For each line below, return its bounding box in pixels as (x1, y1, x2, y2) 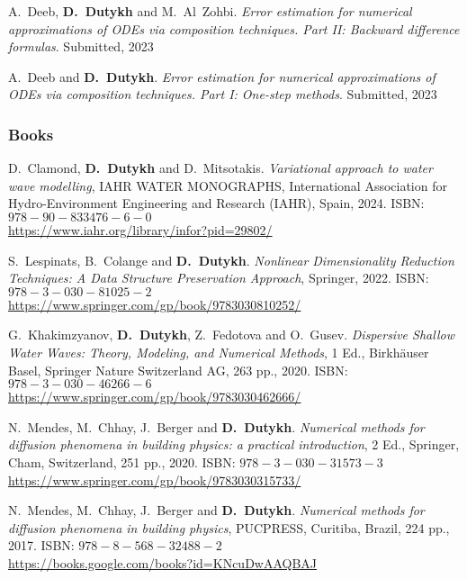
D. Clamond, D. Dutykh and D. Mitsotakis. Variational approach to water (8, 158, 433, 177)
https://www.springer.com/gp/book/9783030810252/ (8, 294, 301, 313)
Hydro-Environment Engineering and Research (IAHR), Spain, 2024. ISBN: (8, 194, 425, 213)
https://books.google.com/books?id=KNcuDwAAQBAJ (8, 553, 318, 572)
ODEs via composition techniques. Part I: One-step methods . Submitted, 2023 (8, 85, 437, 104)
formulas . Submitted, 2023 (8, 37, 154, 56)
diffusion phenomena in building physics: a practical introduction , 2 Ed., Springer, (8, 435, 460, 454)
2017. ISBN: (8, 536, 75, 555)
